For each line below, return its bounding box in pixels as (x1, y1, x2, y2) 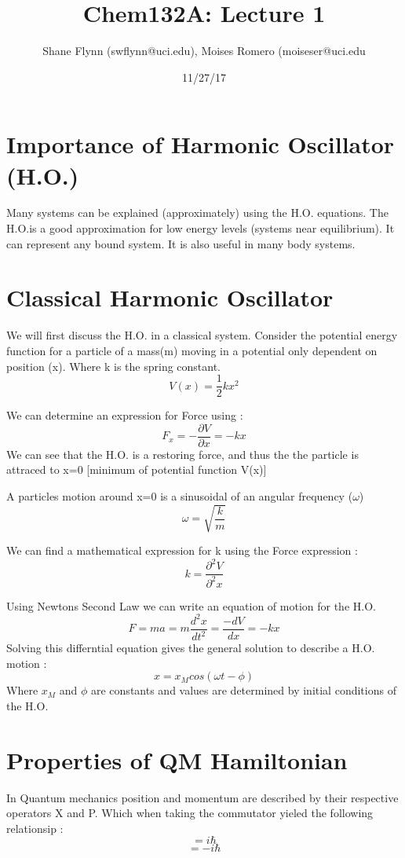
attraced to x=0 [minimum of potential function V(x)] (6, 461, 267, 478)
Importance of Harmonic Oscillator (6, 128, 395, 160)
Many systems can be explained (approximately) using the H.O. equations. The (6, 204, 389, 221)
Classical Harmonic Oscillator (6, 281, 334, 313)
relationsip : (6, 819, 64, 836)
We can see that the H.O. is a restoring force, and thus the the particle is (6, 445, 359, 462)
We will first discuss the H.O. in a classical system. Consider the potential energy (6, 327, 398, 343)
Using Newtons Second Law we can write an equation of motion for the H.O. (6, 597, 376, 614)
